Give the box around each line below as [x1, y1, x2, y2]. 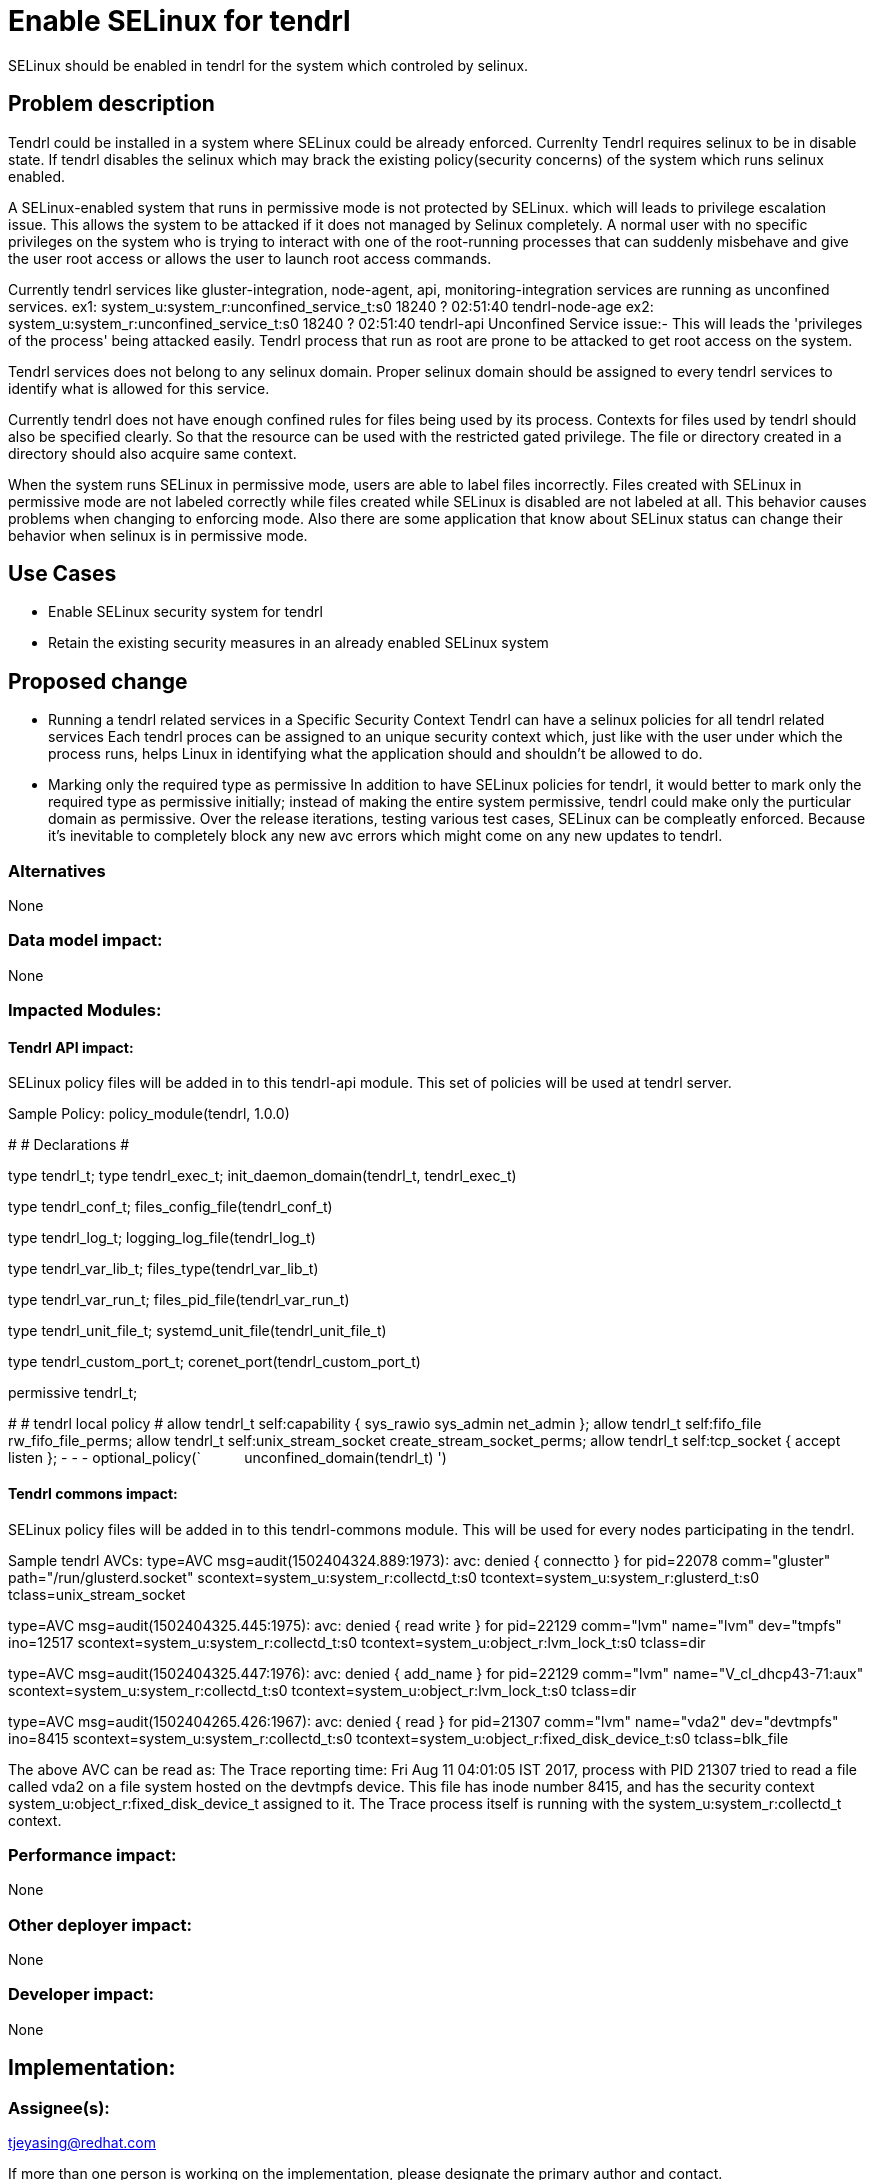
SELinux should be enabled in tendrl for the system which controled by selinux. [8, 56, 529, 74]
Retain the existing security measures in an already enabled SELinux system [48, 634, 549, 652]
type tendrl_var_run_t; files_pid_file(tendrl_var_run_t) [8, 1291, 350, 1309]
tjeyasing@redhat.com [8, 2134, 156, 2152]
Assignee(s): [8, 2097, 110, 2118]
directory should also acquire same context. [8, 444, 297, 462]
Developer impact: [8, 1984, 154, 2005]
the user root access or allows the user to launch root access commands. [8, 249, 492, 267]
